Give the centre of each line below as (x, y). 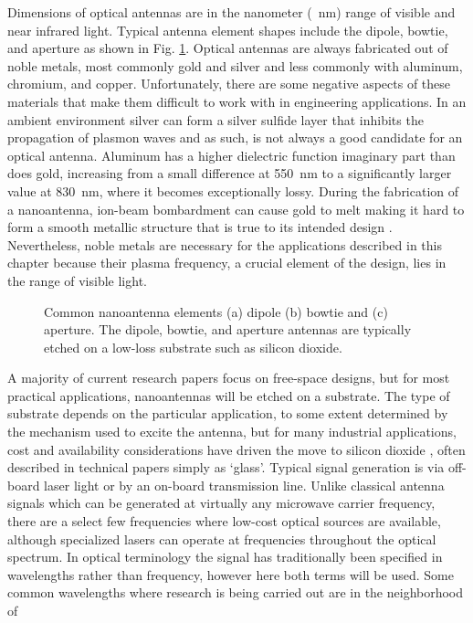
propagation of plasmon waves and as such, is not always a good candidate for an (235, 137)
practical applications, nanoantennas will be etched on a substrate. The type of (229, 395)
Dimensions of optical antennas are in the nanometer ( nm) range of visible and (231, 12)
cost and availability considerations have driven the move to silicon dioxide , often (236, 449)
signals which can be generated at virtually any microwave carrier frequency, (221, 503)
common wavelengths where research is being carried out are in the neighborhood (236, 592)
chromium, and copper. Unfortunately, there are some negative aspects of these (229, 84)
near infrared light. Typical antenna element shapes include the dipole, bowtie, (228, 30)
